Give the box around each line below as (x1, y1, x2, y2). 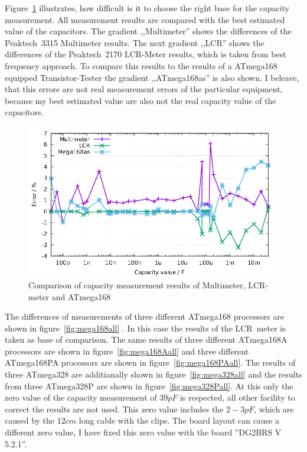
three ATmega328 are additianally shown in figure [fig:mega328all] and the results (5, 368, 302, 381)
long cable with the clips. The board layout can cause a (79, 414, 280, 427)
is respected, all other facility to (179, 391, 295, 404)
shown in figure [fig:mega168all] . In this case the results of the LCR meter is (5, 321, 286, 334)
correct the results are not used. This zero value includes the (5, 402, 224, 415)
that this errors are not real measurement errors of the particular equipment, (5, 83, 283, 95)
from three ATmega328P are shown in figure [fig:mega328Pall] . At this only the (5, 379, 293, 392)
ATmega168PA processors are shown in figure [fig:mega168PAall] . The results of (5, 356, 296, 369)
